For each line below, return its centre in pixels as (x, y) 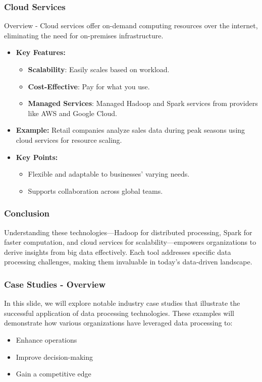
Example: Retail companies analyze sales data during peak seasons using (130, 130)
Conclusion (27, 213)
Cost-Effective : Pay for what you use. (89, 86)
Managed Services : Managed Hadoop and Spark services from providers (143, 103)
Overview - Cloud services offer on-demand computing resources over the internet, (131, 25)
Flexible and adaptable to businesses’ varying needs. (109, 174)
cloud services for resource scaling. (69, 140)
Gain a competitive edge (54, 374)
